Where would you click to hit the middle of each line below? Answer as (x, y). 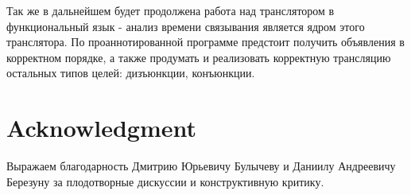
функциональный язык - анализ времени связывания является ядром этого (186, 26)
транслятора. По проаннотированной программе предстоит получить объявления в (205, 42)
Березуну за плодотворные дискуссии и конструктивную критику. (165, 181)
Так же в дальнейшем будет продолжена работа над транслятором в (171, 10)
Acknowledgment (101, 128)
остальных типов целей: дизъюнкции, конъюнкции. (131, 73)
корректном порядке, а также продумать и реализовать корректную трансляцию (199, 57)
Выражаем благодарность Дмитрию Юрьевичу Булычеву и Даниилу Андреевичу (201, 166)
